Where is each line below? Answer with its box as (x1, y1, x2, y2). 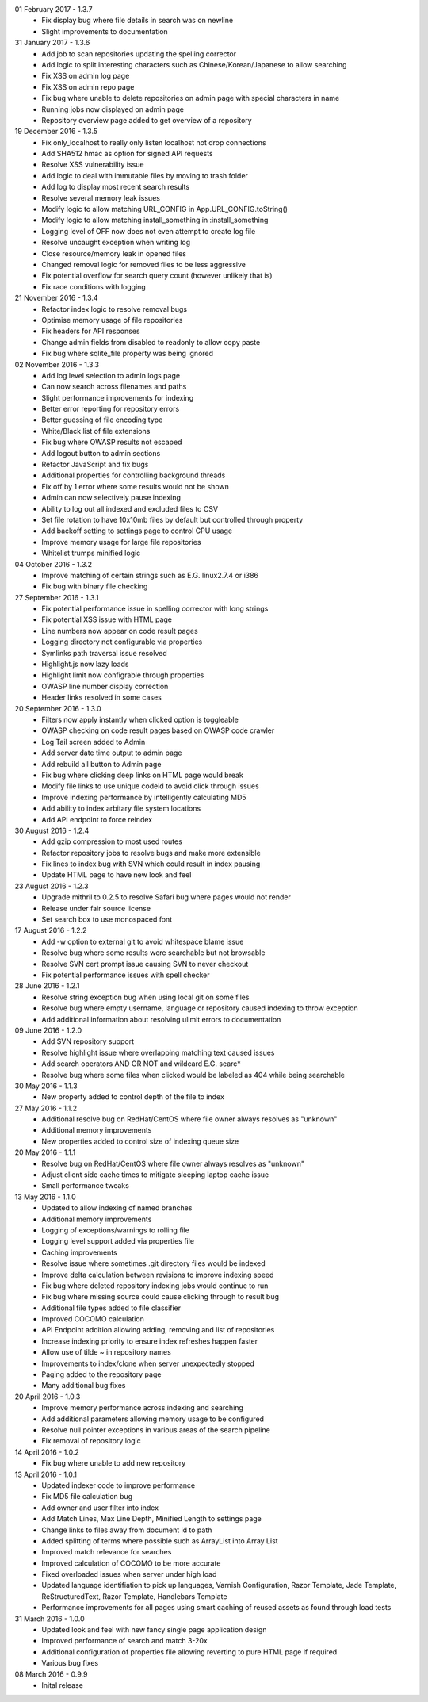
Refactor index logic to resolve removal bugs (41, 304, 188, 313)
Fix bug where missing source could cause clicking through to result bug (41, 1292, 280, 1301)
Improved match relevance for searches (41, 1547, 172, 1557)
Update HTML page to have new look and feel (41, 870, 192, 880)
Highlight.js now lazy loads (41, 659, 129, 669)
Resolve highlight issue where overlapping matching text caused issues (41, 1048, 275, 1057)
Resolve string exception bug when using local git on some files (41, 992, 250, 1002)
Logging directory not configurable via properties (41, 637, 203, 646)
